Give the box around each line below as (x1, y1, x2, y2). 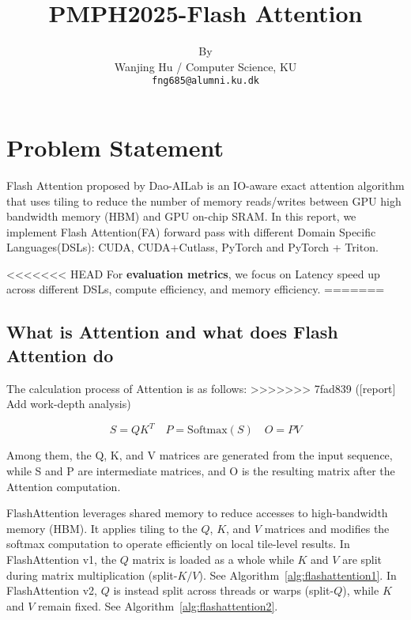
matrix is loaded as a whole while (132, 550, 294, 567)
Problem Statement (6, 130, 224, 163)
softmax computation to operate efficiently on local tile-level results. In (6, 535, 350, 552)
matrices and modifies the (264, 520, 390, 536)
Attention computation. (6, 478, 121, 494)
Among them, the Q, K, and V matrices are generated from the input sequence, (6, 447, 393, 463)
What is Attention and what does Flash (6, 319, 338, 344)
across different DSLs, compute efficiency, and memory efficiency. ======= (6, 281, 385, 297)
